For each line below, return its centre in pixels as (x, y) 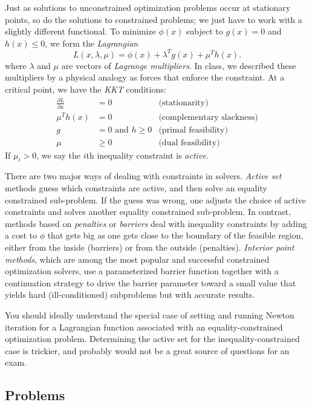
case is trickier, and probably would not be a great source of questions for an (147, 350)
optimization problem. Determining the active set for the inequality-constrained (152, 339)
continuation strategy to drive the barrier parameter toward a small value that (151, 282)
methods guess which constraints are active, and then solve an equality (136, 188)
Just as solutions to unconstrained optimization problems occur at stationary (148, 7)
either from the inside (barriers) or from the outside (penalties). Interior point (150, 247)
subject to (204, 31)
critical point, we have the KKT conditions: (86, 89)
